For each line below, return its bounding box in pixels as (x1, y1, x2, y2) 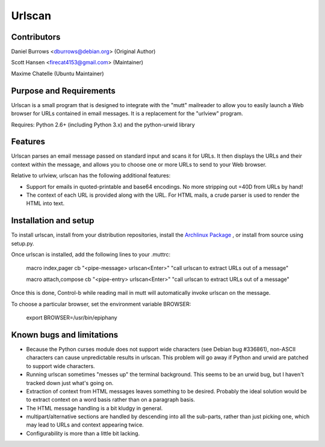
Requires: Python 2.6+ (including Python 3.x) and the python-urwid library (11, 121, 195, 128)
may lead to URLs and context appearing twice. (26, 421, 144, 428)
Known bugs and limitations (11, 330, 119, 340)
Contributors (11, 32, 61, 42)
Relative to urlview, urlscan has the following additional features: (11, 172, 171, 179)
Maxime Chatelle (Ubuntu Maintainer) (11, 70, 105, 77)
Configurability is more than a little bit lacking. (26, 430, 140, 437)
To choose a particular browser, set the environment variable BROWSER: (11, 300, 191, 307)
